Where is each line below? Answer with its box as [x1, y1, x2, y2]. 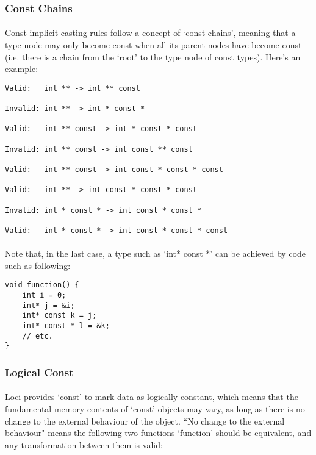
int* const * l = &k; [22, 321, 110, 331]
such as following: [5, 259, 71, 271]
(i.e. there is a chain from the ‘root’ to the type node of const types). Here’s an [5, 50, 301, 63]
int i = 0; [22, 291, 66, 300]
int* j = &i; [22, 301, 75, 310]
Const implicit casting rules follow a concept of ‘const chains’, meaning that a [5, 26, 296, 39]
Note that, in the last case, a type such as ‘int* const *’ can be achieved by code [5, 247, 306, 260]
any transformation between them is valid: [5, 438, 163, 451]
